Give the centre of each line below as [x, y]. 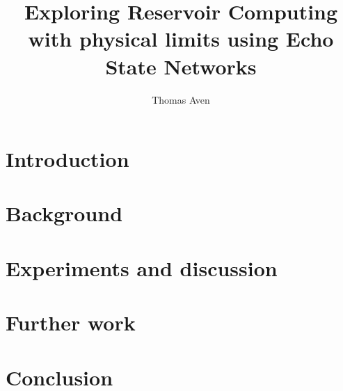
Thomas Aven [181, 99]
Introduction [67, 159]
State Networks [181, 66]
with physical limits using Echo [181, 39]
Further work [71, 322]
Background [64, 213]
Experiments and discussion [142, 268]
